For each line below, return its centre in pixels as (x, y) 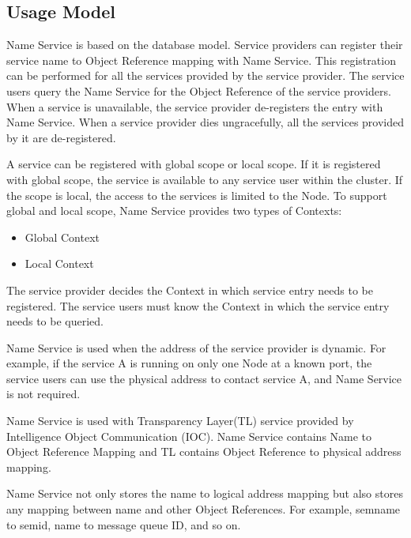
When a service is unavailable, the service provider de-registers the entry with (195, 106)
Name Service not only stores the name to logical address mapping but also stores (205, 493)
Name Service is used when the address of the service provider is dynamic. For (196, 347)
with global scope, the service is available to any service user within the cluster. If (205, 179)
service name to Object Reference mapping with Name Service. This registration (201, 60)
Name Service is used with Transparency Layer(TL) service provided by (180, 421)
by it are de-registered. (61, 137)
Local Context (59, 263)
